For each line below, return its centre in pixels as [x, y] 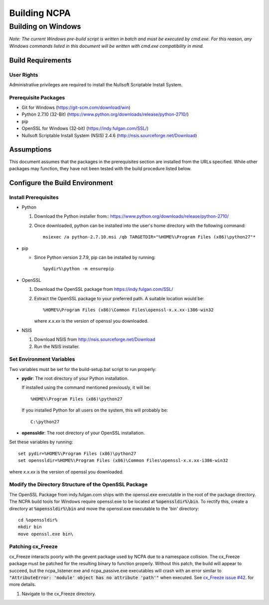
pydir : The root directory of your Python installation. [75, 379]
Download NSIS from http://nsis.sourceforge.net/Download [95, 340]
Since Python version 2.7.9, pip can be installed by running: [95, 257]
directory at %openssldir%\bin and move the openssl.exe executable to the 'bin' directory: [104, 508]
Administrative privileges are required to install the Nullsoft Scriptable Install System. [96, 84]
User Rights [24, 75]
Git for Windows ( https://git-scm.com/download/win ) [76, 108]
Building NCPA [40, 13]
